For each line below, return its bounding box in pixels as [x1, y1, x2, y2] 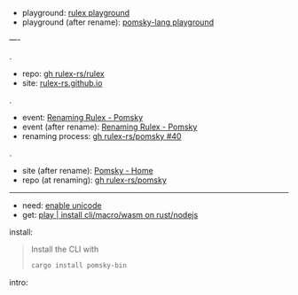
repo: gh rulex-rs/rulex [21, 68, 105, 79]
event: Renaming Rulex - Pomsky [21, 113, 144, 122]
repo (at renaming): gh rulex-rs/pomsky [21, 175, 167, 185]
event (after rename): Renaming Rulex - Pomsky [21, 121, 198, 132]
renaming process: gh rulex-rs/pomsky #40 [21, 131, 182, 141]
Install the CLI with [30, 244, 99, 254]
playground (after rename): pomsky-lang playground [21, 17, 215, 27]
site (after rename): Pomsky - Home [21, 166, 153, 175]
